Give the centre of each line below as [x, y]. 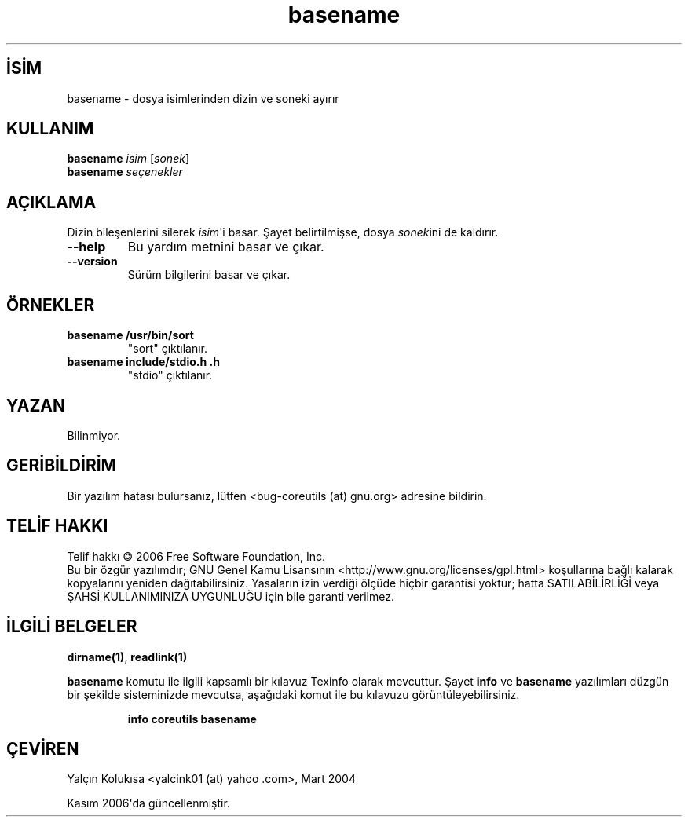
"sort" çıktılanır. [168, 349]
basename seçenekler [125, 172]
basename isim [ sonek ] [128, 159]
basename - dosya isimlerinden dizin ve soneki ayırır [203, 98]
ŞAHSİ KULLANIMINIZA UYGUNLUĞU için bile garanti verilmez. [231, 596]
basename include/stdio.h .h [143, 362]
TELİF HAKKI [57, 526]
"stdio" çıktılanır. [170, 375]
